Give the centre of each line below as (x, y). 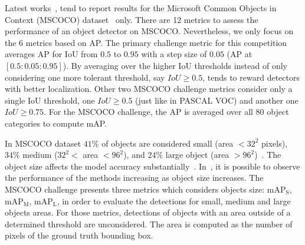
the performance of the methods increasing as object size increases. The (134, 178)
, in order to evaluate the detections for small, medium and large (174, 201)
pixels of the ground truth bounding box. (79, 235)
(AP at (240, 54)
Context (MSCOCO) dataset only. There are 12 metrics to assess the (132, 19)
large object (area (197, 155)
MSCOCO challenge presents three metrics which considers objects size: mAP (145, 189)
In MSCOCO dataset (43, 143)
